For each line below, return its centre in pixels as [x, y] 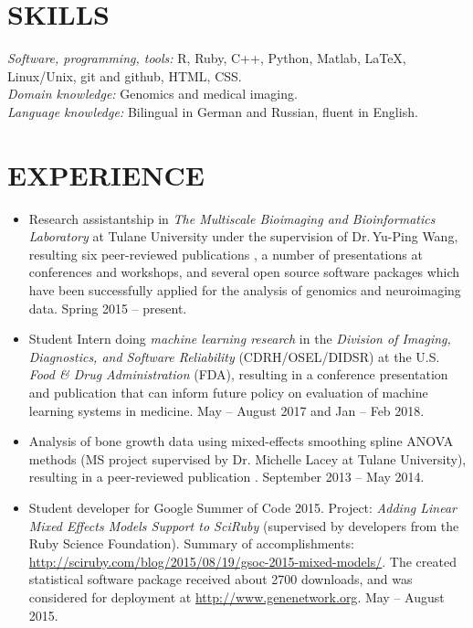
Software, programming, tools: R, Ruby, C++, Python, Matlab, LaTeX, [207, 58]
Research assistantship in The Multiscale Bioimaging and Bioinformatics [232, 218]
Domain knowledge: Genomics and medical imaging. [152, 94]
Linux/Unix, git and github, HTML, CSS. [125, 75]
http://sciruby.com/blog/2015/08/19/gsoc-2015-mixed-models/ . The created [242, 561]
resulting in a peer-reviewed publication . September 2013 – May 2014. [226, 477]
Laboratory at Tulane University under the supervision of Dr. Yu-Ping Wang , [243, 236]
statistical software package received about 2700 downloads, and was [221, 579]
